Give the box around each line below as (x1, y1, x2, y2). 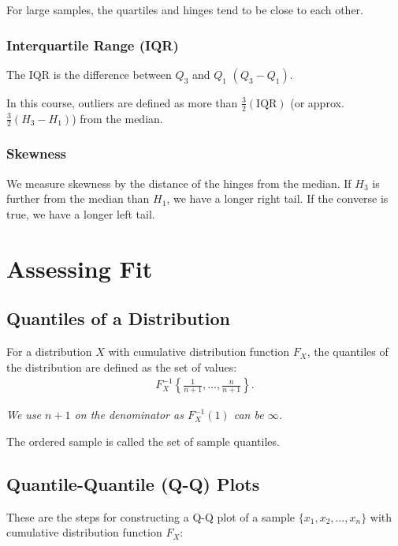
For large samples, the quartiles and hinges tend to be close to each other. (6, 2, 363, 17)
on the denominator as (74, 406, 184, 423)
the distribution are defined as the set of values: (6, 358, 237, 375)
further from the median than (6, 190, 150, 207)
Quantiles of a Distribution (6, 306, 230, 331)
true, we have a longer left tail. (6, 205, 155, 222)
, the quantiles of (307, 343, 389, 360)
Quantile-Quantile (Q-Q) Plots (6, 471, 260, 496)
